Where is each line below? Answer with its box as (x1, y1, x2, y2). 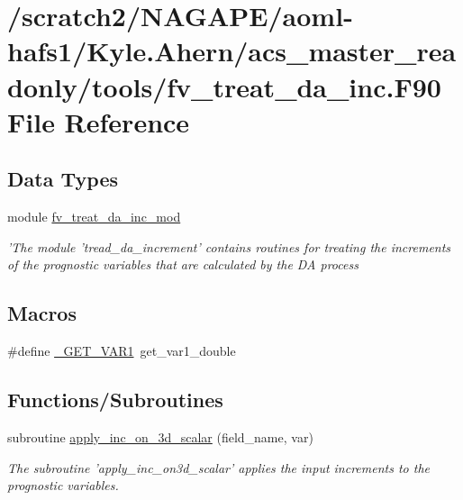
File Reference (7, 103, 190, 140)
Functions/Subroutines (7, 386, 223, 414)
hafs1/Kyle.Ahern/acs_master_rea (7, 32, 457, 69)
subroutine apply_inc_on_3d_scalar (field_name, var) (7, 427, 313, 446)
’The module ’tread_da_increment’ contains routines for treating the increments (7, 237, 451, 256)
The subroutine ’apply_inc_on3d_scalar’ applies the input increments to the (7, 458, 431, 477)
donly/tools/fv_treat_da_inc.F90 (7, 68, 441, 105)
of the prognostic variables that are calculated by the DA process (7, 255, 359, 274)
